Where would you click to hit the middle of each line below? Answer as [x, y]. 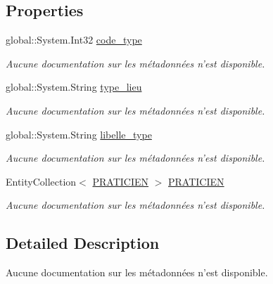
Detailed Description [83, 243]
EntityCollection [41, 181]
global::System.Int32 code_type [74, 40]
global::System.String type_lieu [74, 87]
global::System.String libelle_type [79, 134]
